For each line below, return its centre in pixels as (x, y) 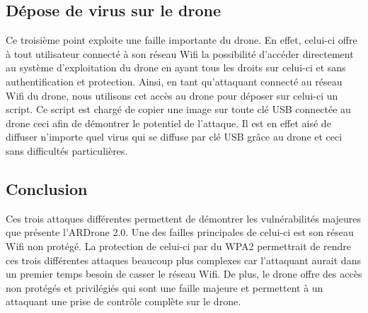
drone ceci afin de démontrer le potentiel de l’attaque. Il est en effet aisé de (168, 123)
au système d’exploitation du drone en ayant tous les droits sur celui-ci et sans (176, 67)
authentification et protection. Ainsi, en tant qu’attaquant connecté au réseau (174, 81)
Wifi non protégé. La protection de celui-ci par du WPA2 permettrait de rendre (178, 246)
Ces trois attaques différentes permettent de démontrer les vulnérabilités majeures (184, 218)
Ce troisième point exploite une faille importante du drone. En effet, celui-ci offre (182, 40)
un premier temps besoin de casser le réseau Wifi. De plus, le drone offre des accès (184, 274)
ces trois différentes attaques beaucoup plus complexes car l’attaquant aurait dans (183, 260)
